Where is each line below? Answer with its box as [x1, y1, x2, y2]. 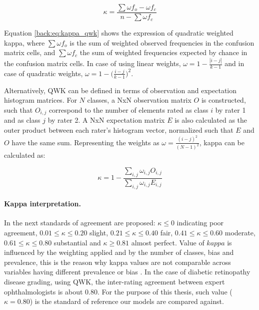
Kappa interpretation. [4, 198, 81, 209]
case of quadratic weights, [4, 68, 83, 78]
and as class [4, 115, 40, 125]
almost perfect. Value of [131, 237, 204, 247]
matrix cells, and [4, 47, 55, 58]
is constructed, [201, 95, 246, 105]
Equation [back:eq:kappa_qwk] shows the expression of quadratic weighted [4, 28, 233, 38]
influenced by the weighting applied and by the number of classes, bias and [4, 247, 234, 257]
